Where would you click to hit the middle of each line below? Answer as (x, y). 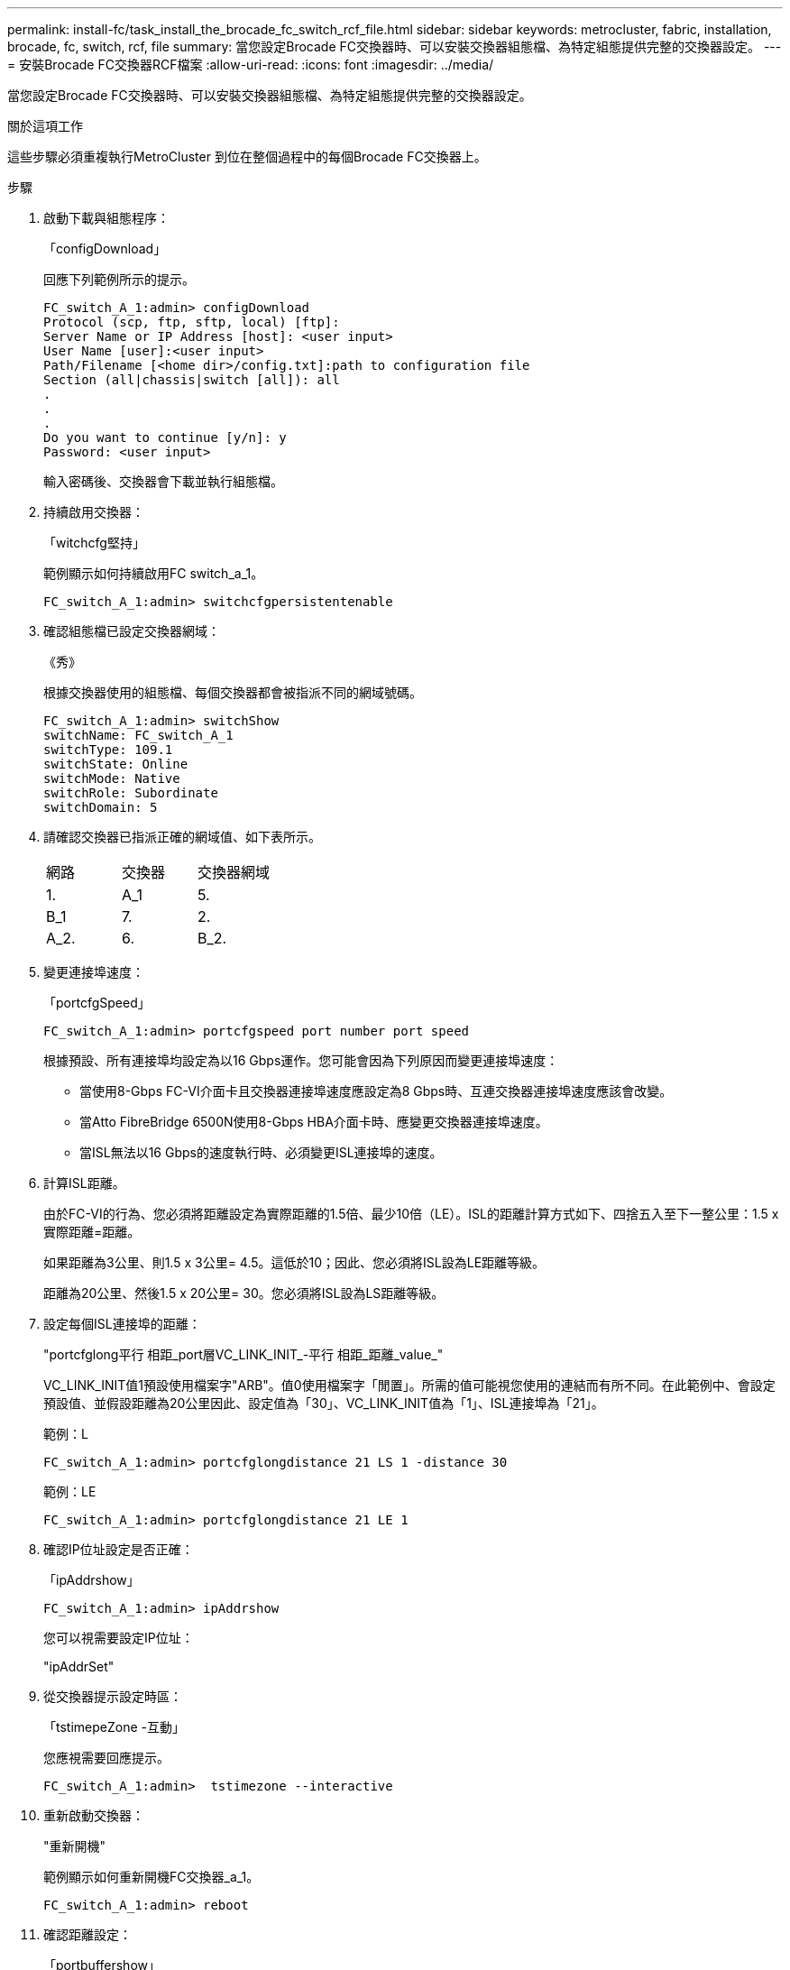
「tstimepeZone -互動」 (114, 1727)
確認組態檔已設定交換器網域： (132, 631)
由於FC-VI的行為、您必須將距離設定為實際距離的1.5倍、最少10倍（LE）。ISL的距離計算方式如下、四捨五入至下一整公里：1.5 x (411, 1214)
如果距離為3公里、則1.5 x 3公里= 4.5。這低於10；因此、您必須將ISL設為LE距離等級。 (294, 1262)
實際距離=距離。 (92, 1232)
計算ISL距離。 (84, 1183)
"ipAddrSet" (79, 1666)
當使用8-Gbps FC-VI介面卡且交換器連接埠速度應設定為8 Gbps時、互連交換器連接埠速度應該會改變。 (376, 1091)
